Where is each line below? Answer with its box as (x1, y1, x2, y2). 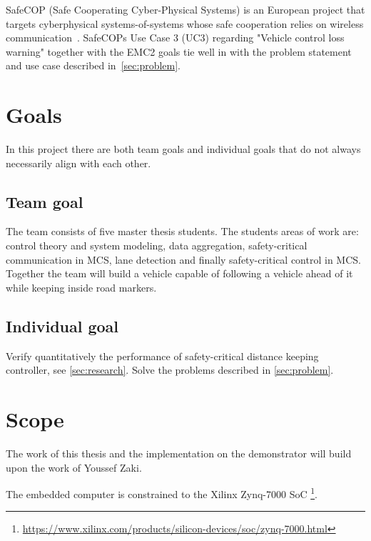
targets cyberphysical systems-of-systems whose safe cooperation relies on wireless (6, 16, 364, 31)
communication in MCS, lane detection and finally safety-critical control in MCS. (6, 252, 361, 267)
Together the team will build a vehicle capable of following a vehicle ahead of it (6, 266, 353, 281)
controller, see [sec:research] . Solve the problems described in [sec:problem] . (6, 362, 334, 377)
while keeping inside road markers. (6, 279, 157, 294)
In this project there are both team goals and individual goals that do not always (6, 142, 361, 157)
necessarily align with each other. (6, 155, 151, 170)
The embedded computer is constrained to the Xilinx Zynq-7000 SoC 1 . (6, 485, 317, 501)
